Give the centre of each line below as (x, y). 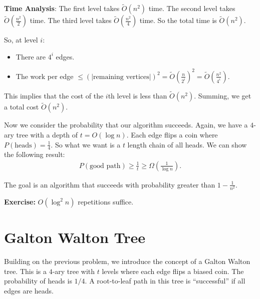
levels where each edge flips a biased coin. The (173, 271)
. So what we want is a (86, 144)
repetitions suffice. (106, 202)
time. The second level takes (192, 8)
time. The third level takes (71, 20)
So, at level (21, 40)
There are (31, 56)
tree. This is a (25, 271)
